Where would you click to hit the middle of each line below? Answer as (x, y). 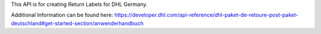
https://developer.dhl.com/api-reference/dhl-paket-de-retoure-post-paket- (206, 15)
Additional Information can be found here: (62, 15)
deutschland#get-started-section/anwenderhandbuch (77, 23)
